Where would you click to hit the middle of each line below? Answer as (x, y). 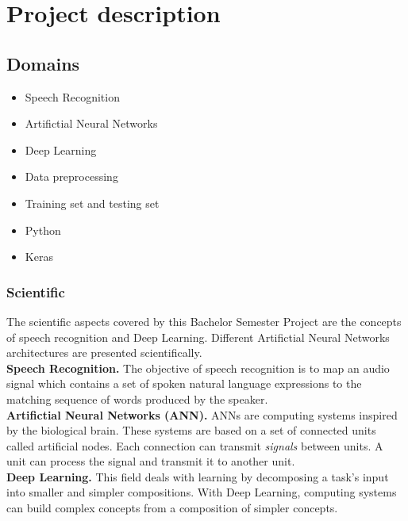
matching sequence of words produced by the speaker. (137, 398)
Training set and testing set (92, 203)
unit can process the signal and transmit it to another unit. (151, 461)
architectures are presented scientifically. (104, 352)
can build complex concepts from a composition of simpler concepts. (172, 508)
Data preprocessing (71, 176)
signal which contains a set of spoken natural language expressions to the (184, 383)
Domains (43, 63)
